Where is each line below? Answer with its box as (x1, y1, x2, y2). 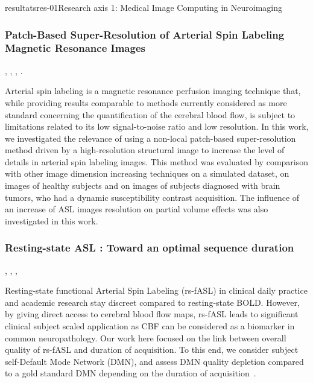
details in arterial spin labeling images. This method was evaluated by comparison (5, 155, 309, 168)
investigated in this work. (5, 214, 98, 227)
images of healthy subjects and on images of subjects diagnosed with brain (5, 179, 280, 192)
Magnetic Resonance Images (5, 40, 145, 55)
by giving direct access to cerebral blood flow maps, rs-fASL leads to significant (5, 308, 299, 320)
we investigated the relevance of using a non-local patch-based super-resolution (5, 131, 296, 144)
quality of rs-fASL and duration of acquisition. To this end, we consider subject (5, 343, 299, 356)
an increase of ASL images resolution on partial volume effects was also (5, 203, 268, 215)
